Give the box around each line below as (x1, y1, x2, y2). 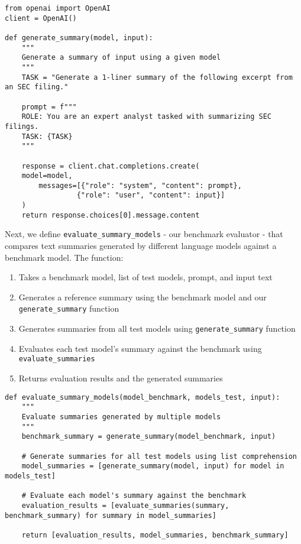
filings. (5, 122, 39, 131)
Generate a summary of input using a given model (21, 53, 221, 62)
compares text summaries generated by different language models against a (5, 239, 277, 252)
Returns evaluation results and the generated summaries (18, 372, 223, 384)
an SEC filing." (5, 83, 69, 92)
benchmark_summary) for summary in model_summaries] (5, 511, 216, 520)
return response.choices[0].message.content (21, 211, 200, 219)
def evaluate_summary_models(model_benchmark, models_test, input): (5, 393, 280, 401)
